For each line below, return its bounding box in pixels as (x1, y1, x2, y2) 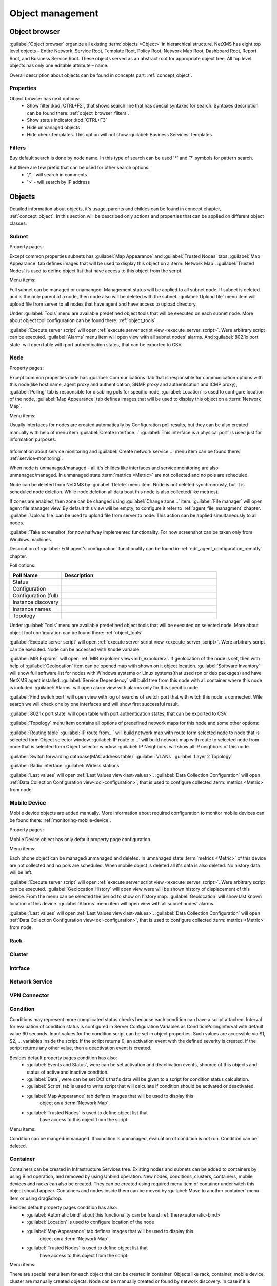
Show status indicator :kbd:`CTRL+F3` (27, 117, 107, 123)
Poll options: (9, 562, 36, 568)
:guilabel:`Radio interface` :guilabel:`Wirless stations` (9, 763, 121, 769)
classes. (9, 220, 27, 226)
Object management (9, 8, 98, 19)
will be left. (9, 869, 33, 876)
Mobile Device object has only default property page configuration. (9, 836, 152, 842)
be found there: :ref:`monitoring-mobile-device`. (9, 817, 111, 823)
